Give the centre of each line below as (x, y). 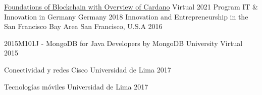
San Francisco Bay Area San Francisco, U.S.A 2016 (83, 26)
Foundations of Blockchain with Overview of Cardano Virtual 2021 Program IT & (131, 6)
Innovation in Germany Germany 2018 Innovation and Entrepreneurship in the (126, 16)
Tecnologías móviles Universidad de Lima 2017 (76, 86)
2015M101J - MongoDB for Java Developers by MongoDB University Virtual (123, 43)
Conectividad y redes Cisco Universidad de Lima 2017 (88, 69)
